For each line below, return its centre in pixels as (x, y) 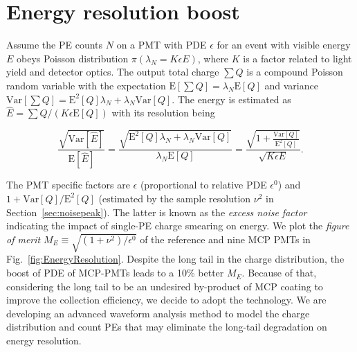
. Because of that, (279, 273)
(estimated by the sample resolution (175, 198)
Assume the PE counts (55, 45)
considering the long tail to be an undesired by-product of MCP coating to (165, 286)
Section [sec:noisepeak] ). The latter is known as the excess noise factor (157, 212)
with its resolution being (163, 113)
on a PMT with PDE (162, 45)
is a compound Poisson (295, 72)
